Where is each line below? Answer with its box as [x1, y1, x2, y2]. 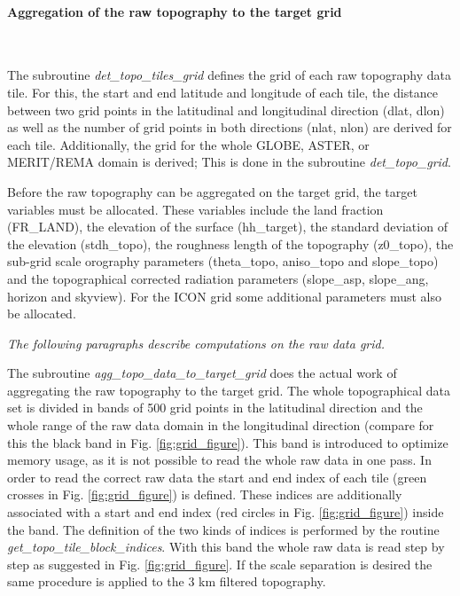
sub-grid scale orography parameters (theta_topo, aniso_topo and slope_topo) [7, 252, 439, 271]
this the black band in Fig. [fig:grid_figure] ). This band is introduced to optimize [7, 433, 448, 451]
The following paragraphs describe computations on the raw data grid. [7, 333, 385, 352]
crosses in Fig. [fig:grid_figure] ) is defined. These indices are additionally [7, 485, 402, 504]
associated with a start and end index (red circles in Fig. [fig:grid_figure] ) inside [7, 503, 444, 521]
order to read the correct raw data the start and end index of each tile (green [7, 467, 427, 486]
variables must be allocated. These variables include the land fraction [7, 200, 384, 218]
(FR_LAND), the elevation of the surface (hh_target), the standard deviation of [7, 217, 448, 236]
